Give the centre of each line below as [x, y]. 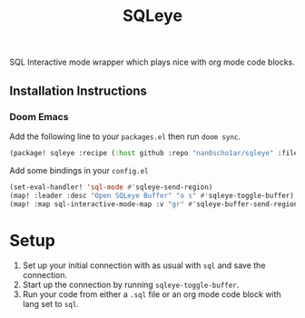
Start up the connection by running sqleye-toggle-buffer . [131, 285]
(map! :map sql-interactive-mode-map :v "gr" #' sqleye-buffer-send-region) [156, 204]
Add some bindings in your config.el [79, 170]
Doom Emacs [39, 116]
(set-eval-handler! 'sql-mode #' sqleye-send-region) [111, 187]
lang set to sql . [51, 304]
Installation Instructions [79, 90]
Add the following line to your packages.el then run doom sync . [125, 136]
